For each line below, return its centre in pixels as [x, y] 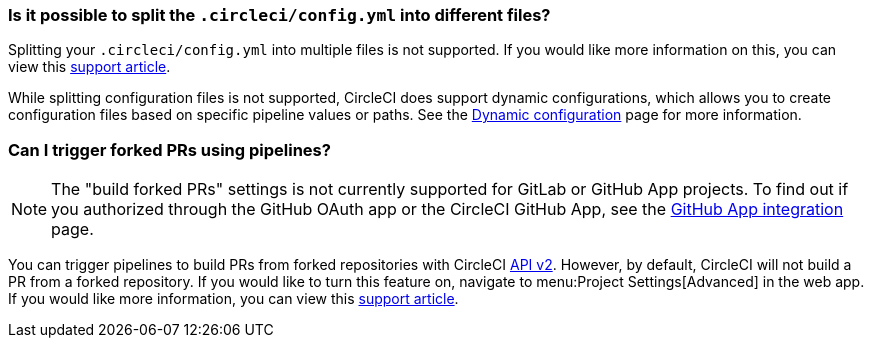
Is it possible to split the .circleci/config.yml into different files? [279, 15]
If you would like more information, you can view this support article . [233, 299]
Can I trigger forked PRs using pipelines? [169, 149]
